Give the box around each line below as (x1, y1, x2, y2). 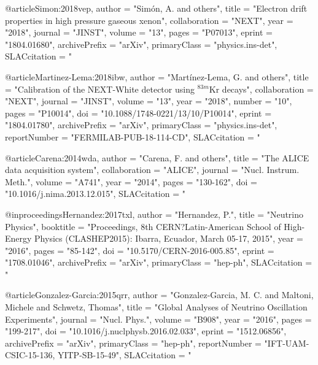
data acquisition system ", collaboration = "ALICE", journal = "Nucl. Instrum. (5, 163, 300, 176)
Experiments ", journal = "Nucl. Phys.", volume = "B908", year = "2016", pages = (5, 312, 312, 325)
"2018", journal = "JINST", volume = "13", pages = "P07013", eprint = (5, 26, 273, 39)
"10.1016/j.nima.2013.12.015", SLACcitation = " (5, 187, 185, 200)
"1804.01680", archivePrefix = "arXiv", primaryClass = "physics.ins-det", (5, 37, 277, 50)
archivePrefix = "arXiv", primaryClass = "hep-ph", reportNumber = (5, 336, 262, 349)
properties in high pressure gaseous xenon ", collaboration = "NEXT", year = (5, 13, 293, 26)
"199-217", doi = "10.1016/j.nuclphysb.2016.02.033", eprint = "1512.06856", (5, 325, 287, 337)
